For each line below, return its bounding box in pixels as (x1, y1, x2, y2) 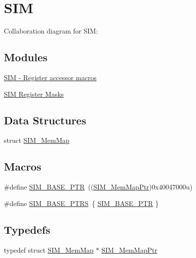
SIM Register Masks (4, 88, 64, 99)
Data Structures (4, 112, 86, 127)
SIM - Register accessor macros (4, 72, 97, 82)
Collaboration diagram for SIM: (4, 26, 98, 36)
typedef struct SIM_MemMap (4, 244, 94, 255)
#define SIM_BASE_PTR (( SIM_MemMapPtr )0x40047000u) (4, 182, 193, 192)
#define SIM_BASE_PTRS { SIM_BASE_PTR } (4, 198, 159, 208)
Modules (4, 50, 48, 65)
